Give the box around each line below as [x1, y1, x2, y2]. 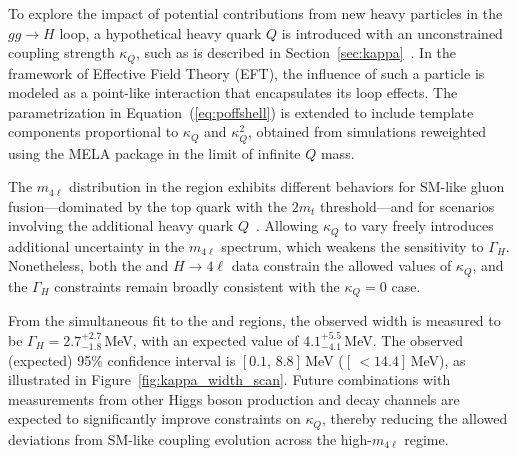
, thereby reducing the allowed [322, 408, 508, 429]
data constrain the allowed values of [231, 255, 452, 276]
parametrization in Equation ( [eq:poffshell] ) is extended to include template [8, 101, 474, 122]
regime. [404, 428, 449, 449]
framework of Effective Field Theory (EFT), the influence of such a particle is [8, 62, 485, 83]
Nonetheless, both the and [8, 255, 169, 276]
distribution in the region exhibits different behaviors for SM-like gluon [69, 176, 505, 197]
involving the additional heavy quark [8, 215, 234, 236]
